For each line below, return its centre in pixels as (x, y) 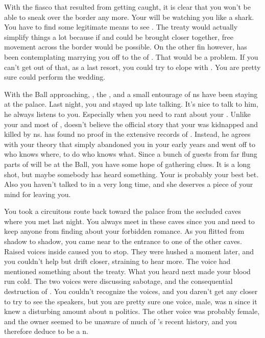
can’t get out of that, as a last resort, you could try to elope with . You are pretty (132, 67)
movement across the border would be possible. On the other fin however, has (126, 47)
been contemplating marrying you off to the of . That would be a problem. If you (131, 56)
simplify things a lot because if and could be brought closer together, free (119, 37)
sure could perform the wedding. (55, 77)
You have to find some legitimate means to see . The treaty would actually (121, 27)
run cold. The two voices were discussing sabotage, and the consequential (118, 281)
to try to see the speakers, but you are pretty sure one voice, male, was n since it (131, 301)
